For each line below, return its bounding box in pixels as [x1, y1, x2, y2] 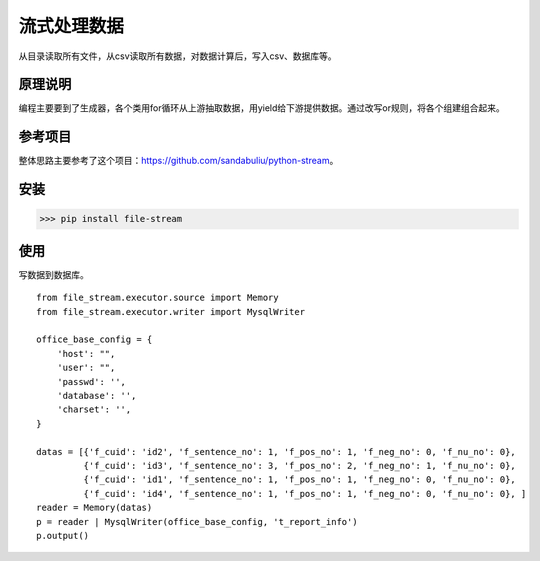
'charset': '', [56, 404, 132, 415]
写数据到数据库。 [18, 268, 89, 280]
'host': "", [56, 348, 116, 359]
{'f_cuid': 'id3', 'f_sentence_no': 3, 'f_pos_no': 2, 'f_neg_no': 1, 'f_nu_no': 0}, [83, 460, 517, 471]
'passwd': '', [56, 376, 127, 387]
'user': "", [56, 362, 116, 374]
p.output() [36, 530, 90, 541]
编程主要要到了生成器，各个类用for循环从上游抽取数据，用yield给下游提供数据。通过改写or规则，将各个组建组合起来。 [18, 102, 505, 114]
